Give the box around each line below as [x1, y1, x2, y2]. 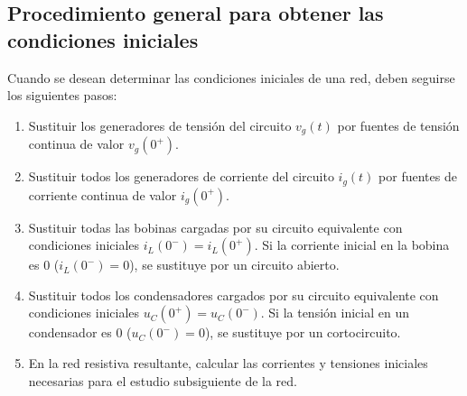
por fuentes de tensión [337, 115, 460, 134]
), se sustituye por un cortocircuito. [204, 323, 401, 342]
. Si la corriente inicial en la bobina [254, 235, 450, 254]
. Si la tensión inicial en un [260, 303, 409, 322]
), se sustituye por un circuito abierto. [129, 255, 340, 274]
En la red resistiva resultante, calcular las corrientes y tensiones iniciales [28, 354, 428, 373]
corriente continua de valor [28, 185, 177, 204]
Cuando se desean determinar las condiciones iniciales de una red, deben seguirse [7, 68, 455, 87]
